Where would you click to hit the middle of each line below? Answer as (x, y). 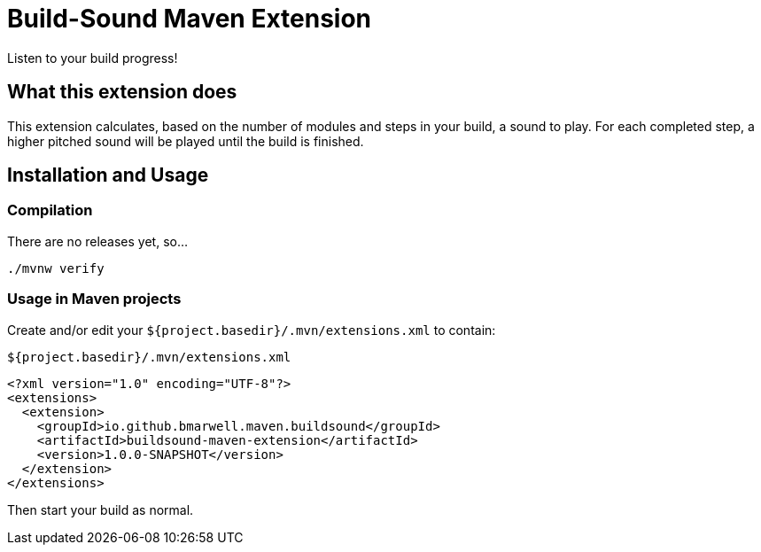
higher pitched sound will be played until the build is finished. (186, 141)
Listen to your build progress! (93, 58)
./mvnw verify (56, 268)
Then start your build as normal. (101, 509)
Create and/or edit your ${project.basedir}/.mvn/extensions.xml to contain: (252, 330)
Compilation (50, 210)
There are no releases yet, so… (98, 241)
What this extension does (122, 92)
